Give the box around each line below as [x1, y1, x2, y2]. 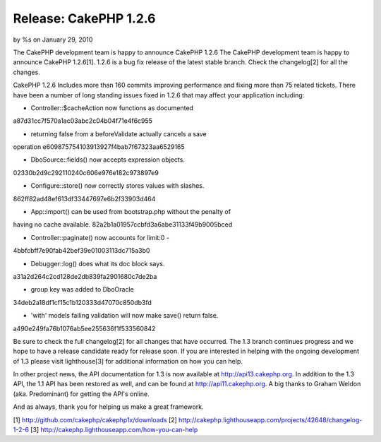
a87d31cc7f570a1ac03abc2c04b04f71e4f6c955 [13, 117, 153, 125]
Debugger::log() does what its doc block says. [30, 259, 165, 268]
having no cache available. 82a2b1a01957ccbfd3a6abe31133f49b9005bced [13, 220, 233, 229]
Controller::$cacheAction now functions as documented [30, 103, 194, 112]
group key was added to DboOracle [30, 285, 134, 294]
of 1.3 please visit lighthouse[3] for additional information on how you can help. [13, 357, 243, 365]
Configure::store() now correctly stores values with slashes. [30, 181, 205, 190]
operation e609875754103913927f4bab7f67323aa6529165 [13, 143, 185, 151]
